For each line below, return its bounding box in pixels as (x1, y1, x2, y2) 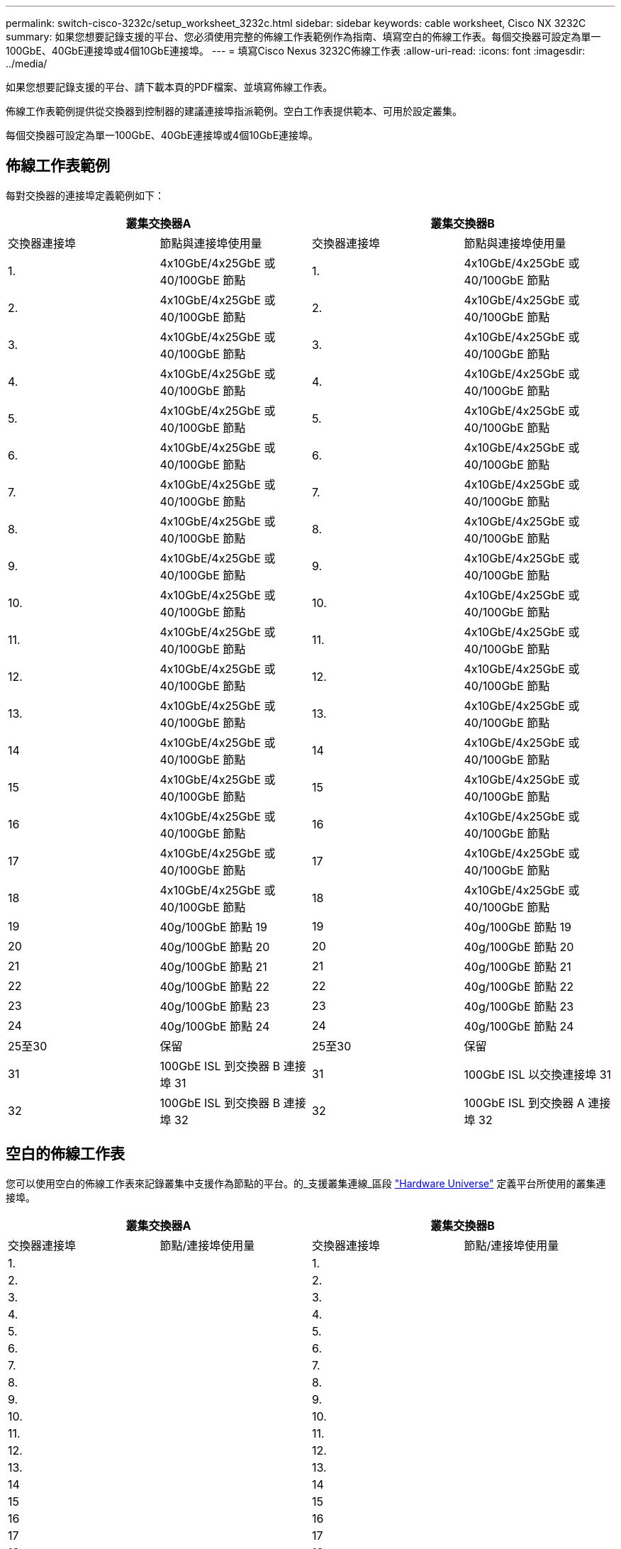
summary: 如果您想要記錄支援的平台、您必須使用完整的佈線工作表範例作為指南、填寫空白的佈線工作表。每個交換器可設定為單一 (6, 30, 601, 43)
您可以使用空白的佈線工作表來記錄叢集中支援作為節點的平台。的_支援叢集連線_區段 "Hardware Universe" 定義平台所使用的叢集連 (6, 1177, 606, 1189)
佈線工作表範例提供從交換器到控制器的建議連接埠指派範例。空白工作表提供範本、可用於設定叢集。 (6, 105, 462, 117)
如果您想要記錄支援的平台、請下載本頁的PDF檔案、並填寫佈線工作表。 (6, 81, 333, 93)
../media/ (6, 57, 47, 70)
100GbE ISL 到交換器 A (464, 1095, 585, 1110)
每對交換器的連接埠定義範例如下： (6, 189, 164, 201)
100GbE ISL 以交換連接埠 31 (464, 1067, 612, 1082)
